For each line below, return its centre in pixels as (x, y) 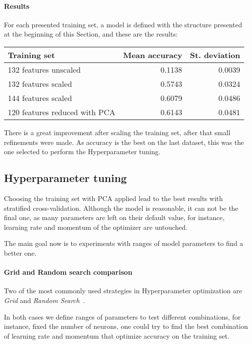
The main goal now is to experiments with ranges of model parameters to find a (124, 243)
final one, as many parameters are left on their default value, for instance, (114, 217)
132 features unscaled (44, 69)
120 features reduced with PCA (62, 112)
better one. (20, 253)
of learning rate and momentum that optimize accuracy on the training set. (117, 335)
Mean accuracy (153, 55)
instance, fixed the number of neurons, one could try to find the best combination (126, 326)
